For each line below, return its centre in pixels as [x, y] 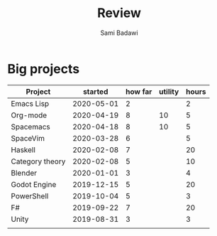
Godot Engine [34, 184]
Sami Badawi [119, 33]
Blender [24, 173]
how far [139, 92]
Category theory [38, 161]
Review [119, 13]
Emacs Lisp [30, 103]
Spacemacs [31, 127]
